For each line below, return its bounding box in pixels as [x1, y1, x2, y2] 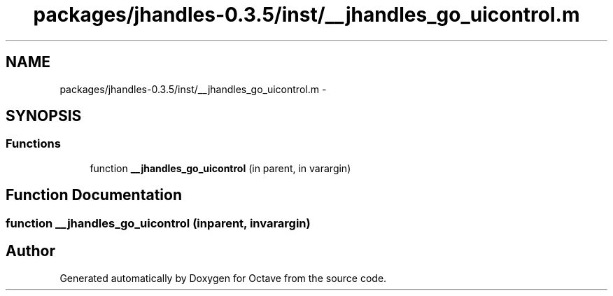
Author [6, 242, 55, 260]
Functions [6, 136, 61, 151]
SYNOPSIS [6, 107, 82, 125]
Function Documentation [6, 186, 182, 204]
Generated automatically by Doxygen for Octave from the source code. [59, 272, 387, 284]
